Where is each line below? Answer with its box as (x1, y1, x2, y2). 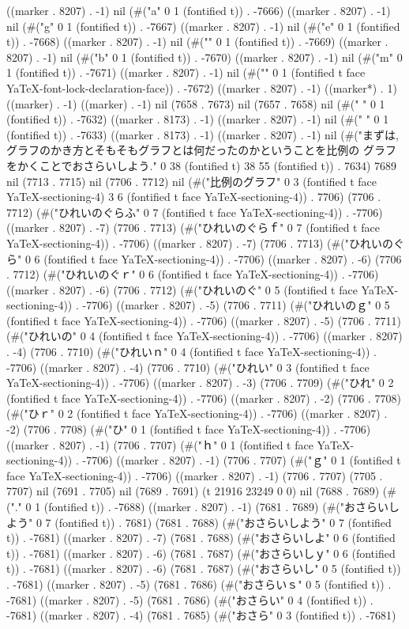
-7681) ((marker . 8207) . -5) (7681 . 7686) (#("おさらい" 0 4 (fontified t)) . (6, 591, 373, 608)
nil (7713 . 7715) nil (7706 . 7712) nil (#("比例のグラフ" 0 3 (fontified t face (6, 172, 377, 189)
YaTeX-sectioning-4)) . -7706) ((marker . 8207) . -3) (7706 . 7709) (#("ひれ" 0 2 (6, 374, 394, 391)
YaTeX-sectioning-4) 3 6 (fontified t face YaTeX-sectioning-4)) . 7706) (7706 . (6, 188, 381, 205)
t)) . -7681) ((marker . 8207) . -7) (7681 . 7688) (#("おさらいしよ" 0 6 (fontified (6, 529, 396, 546)
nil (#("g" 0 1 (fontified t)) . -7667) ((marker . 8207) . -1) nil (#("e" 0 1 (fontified (6, 17, 400, 34)
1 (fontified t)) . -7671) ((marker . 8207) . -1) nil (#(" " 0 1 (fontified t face (6, 64, 366, 81)
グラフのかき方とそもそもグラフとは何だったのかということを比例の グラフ (6, 142, 396, 158)
